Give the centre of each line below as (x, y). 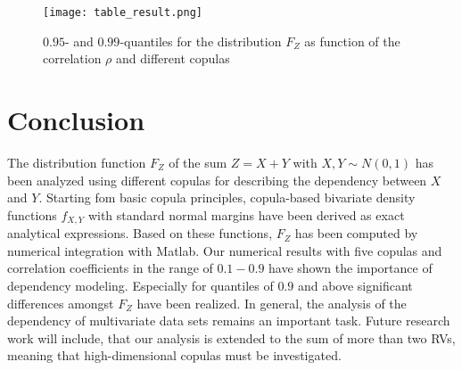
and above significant (355, 285)
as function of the (352, 41)
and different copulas (173, 58)
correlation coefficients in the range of (110, 268)
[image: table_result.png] (123, 12)
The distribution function (77, 162)
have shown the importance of (351, 268)
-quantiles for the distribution (201, 41)
